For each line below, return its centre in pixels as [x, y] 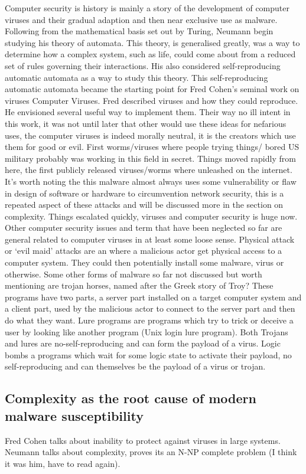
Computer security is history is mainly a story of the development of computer [147, 8]
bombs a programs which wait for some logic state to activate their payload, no [148, 354]
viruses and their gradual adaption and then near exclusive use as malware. [141, 19]
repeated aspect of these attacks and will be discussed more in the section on [144, 205]
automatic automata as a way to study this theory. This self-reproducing [136, 77]
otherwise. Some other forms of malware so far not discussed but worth [134, 274]
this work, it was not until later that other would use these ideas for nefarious [146, 123]
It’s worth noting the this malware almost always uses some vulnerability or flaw [151, 181]
